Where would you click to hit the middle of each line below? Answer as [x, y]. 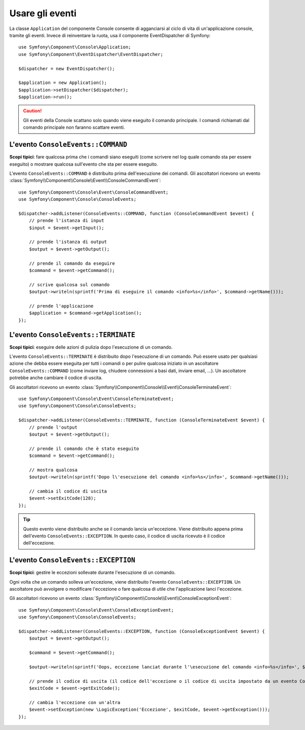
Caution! [33, 111]
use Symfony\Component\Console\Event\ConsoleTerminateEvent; [96, 399]
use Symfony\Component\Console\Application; [75, 47]
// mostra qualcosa [53, 470]
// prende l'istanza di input [66, 221]
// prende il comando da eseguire [72, 263]
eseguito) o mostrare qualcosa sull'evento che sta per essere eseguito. [84, 164]
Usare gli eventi [43, 13]
